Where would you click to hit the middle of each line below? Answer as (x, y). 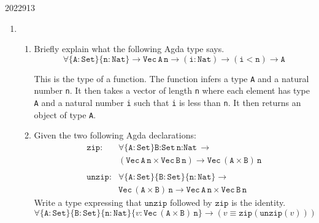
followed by (191, 202)
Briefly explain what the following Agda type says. (129, 49)
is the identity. (259, 202)
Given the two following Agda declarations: (115, 135)
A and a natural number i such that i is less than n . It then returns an (167, 103)
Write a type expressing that (88, 202)
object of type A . (65, 114)
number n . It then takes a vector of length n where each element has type (172, 90)
